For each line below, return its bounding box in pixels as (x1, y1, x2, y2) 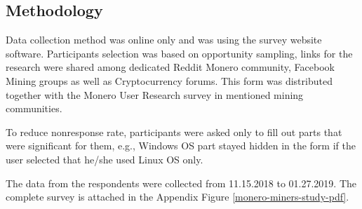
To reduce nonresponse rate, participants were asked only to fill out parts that (6, 124, 342, 139)
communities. (6, 101, 62, 116)
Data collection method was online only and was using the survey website (6, 32, 322, 47)
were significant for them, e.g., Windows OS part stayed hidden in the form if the (6, 138, 356, 153)
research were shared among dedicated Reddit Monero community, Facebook (6, 60, 335, 74)
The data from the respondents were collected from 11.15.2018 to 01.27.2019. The (6, 175, 356, 190)
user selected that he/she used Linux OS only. (6, 151, 203, 166)
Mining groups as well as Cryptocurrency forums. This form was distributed (6, 73, 333, 88)
